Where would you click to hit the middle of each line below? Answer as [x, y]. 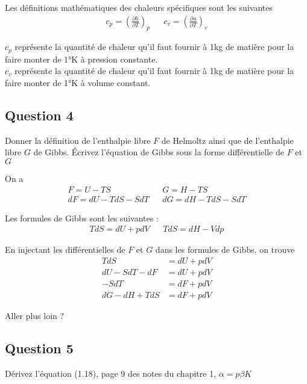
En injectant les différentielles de [65, 249]
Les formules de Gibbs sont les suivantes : [82, 218]
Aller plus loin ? [35, 316]
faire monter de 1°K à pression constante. [81, 59]
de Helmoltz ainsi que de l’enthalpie [227, 140]
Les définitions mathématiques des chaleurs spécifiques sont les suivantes [139, 7]
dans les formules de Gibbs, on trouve [225, 249]
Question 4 [39, 115]
